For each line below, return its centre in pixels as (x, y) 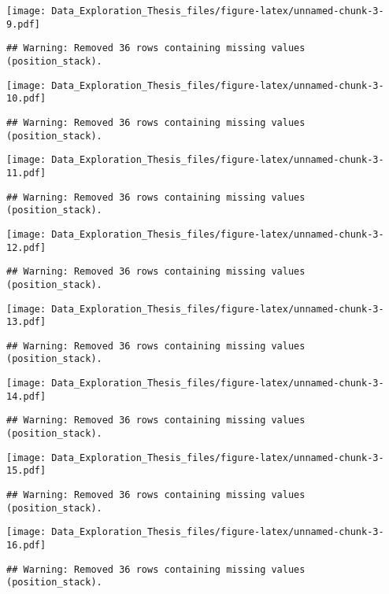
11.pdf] (26, 173)
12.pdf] (26, 247)
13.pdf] (26, 322)
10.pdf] (26, 99)
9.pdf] (23, 24)
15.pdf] (26, 471)
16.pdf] (26, 546)
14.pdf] (26, 396)
